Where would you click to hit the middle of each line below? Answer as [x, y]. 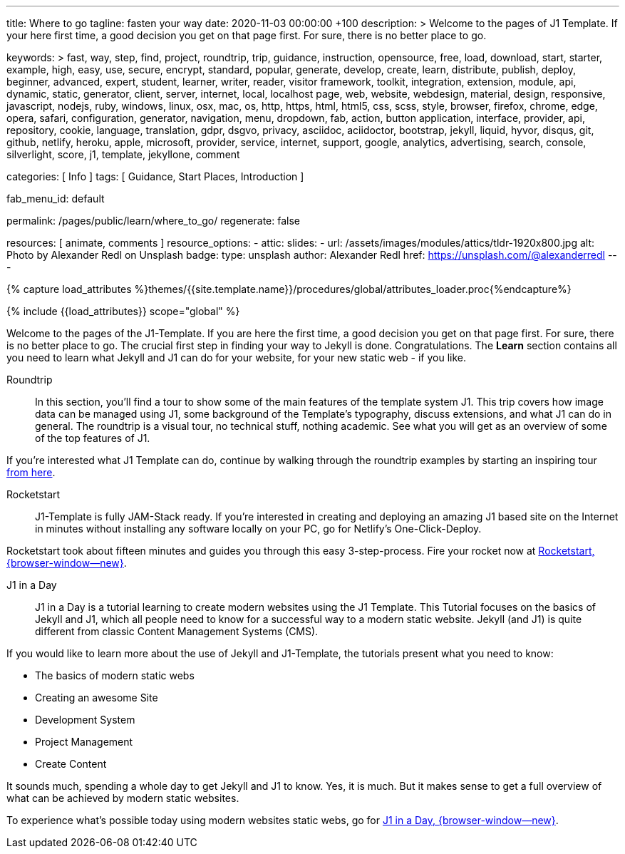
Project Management [84, 742]
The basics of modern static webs [115, 675]
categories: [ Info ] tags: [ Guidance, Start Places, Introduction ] [155, 176]
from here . [31, 472]
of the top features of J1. [93, 438]
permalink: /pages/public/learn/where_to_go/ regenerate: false [153, 221]
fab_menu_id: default [56, 199]
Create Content [71, 764]
